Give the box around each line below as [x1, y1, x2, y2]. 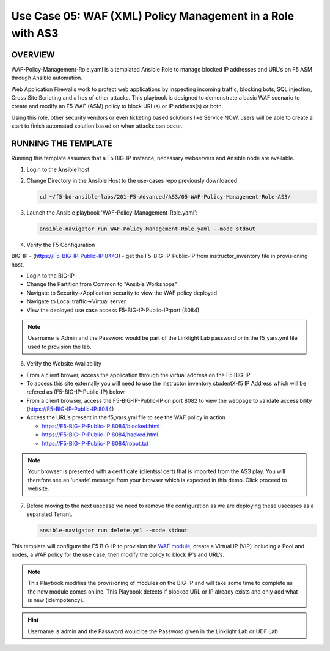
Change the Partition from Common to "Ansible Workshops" [26, 281, 177, 288]
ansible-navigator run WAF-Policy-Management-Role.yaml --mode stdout [39, 225, 256, 232]
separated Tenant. [26, 510, 73, 518]
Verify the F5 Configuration [26, 241, 95, 248]
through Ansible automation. [11, 74, 82, 82]
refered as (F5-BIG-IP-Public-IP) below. [26, 388, 126, 395]
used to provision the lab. [28, 343, 92, 350]
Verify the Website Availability [26, 360, 102, 367]
